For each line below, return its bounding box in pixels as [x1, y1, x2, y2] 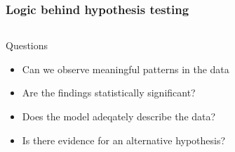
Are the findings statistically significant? [22, 85, 196, 100]
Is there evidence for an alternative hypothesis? [22, 132, 226, 147]
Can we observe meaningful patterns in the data [22, 61, 229, 76]
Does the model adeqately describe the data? [22, 109, 216, 123]
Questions [6, 38, 48, 53]
